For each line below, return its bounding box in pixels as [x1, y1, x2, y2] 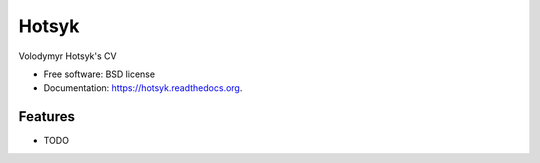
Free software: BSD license [43, 68, 155, 80]
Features [18, 108, 75, 125]
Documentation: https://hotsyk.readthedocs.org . [43, 82, 243, 94]
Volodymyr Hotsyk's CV [18, 50, 117, 62]
